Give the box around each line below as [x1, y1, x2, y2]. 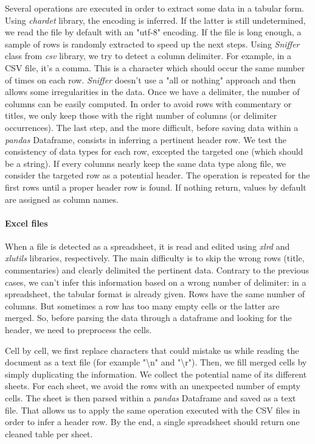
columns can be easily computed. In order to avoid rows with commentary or [5, 97, 292, 110]
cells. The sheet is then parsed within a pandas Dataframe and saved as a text [5, 392, 296, 404]
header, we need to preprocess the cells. [5, 323, 152, 336]
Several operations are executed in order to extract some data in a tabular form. [5, 2, 305, 14]
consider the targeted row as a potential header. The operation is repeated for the [5, 169, 310, 181]
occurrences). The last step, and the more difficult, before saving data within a [5, 121, 299, 133]
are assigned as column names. [5, 192, 119, 205]
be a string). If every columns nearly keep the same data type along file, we [5, 157, 286, 169]
